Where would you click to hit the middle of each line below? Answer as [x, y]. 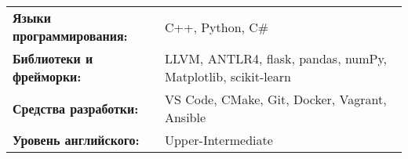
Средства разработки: [76, 108]
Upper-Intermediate [219, 140]
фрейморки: [47, 76]
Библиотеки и [53, 58]
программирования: [70, 36]
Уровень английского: [76, 140]
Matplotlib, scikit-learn [228, 76]
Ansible [185, 117]
